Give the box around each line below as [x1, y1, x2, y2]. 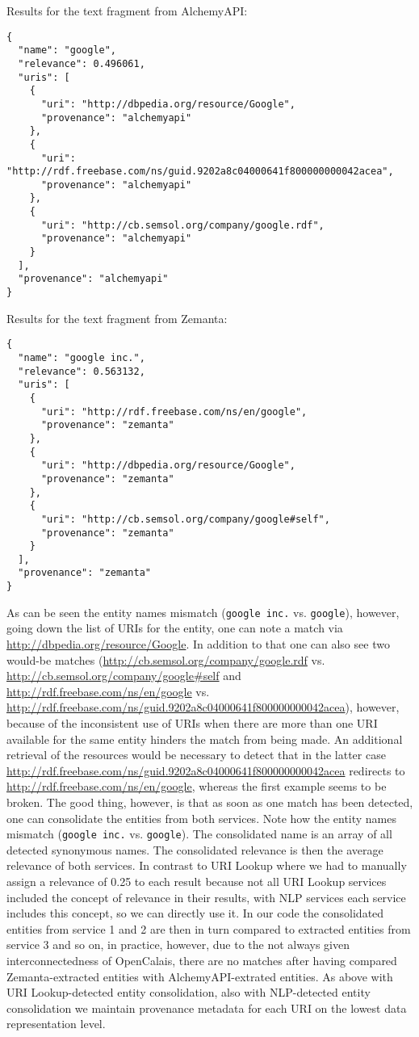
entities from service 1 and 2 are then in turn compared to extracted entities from [6, 920, 411, 937]
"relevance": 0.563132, [18, 365, 145, 377]
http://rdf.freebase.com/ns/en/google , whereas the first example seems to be [6, 778, 387, 795]
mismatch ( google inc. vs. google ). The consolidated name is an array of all [6, 825, 392, 842]
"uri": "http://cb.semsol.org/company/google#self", [40, 513, 330, 525]
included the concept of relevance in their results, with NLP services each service [6, 888, 406, 905]
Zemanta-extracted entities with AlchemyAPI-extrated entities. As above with [6, 968, 393, 985]
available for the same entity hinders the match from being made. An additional [6, 730, 403, 747]
